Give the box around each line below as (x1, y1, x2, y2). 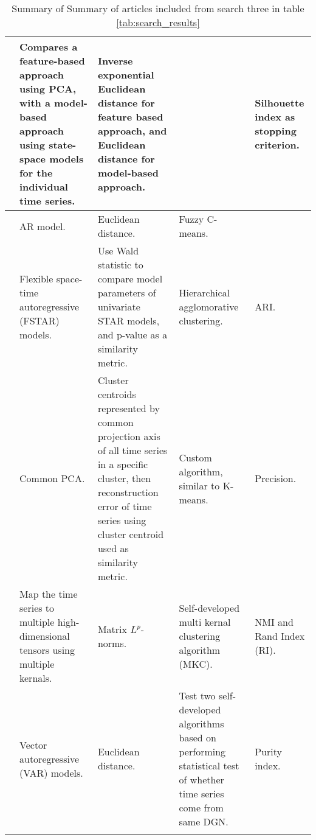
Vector (19, 737, 47, 752)
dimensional (19, 629, 70, 643)
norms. (97, 635, 127, 650)
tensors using (19, 643, 75, 657)
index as (255, 110, 295, 124)
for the (19, 166, 53, 180)
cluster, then (97, 471, 151, 485)
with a (19, 96, 50, 110)
